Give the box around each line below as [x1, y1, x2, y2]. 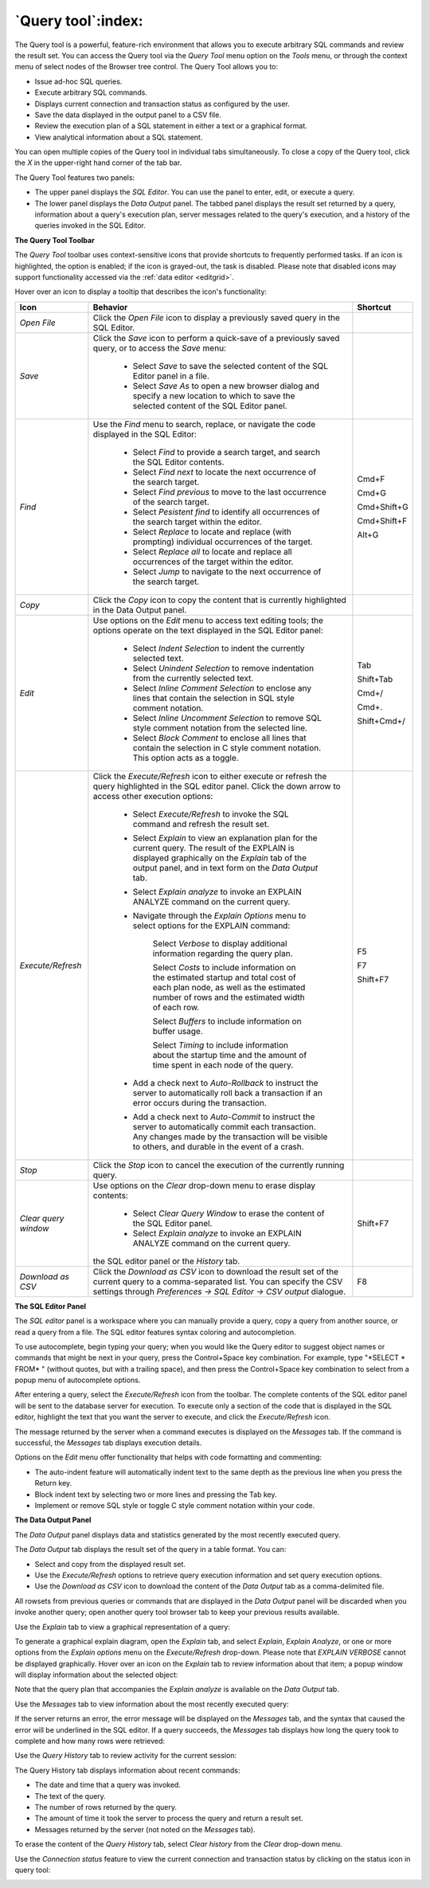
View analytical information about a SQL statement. [34, 132, 203, 142]
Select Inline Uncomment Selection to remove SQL [132, 712, 322, 723]
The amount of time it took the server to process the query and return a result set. [34, 1813, 303, 1823]
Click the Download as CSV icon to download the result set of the [92, 1266, 338, 1277]
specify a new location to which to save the [132, 390, 295, 401]
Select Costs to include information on [152, 962, 296, 973]
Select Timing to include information [152, 1040, 289, 1051]
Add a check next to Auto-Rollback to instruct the [132, 1077, 319, 1088]
